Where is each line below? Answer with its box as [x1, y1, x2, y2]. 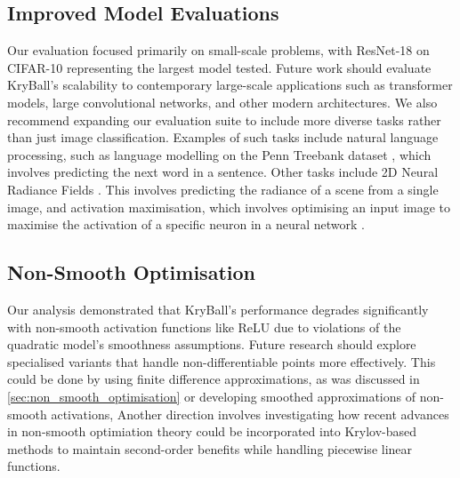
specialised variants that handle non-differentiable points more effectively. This [7, 352, 436, 370]
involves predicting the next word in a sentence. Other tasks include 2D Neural [7, 163, 439, 181]
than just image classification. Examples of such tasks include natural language [7, 128, 439, 147]
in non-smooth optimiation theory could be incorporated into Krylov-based [7, 422, 417, 441]
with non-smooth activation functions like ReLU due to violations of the [7, 317, 401, 336]
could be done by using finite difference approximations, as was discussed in [7, 370, 420, 388]
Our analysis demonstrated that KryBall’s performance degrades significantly [7, 299, 429, 318]
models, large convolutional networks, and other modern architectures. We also [7, 92, 438, 111]
